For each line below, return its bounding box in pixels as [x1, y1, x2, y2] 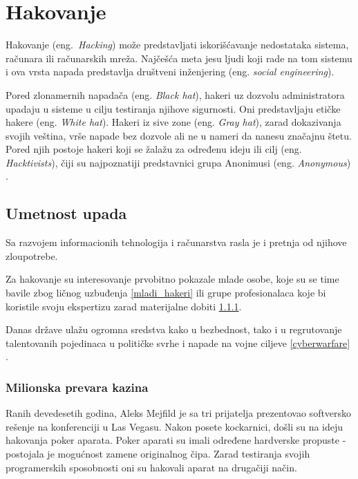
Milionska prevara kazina [6, 378, 149, 395]
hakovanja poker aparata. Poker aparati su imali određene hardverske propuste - [6, 433, 346, 447]
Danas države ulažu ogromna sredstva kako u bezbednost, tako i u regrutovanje [6, 322, 342, 337]
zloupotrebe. [6, 248, 58, 263]
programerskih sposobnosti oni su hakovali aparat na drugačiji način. [6, 460, 297, 474]
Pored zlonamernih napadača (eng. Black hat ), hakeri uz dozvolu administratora [6, 87, 345, 102]
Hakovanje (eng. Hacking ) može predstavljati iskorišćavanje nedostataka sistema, [6, 37, 349, 52]
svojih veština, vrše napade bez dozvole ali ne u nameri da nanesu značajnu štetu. [6, 128, 352, 142]
